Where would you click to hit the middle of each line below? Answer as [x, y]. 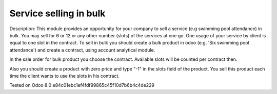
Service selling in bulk [57, 13]
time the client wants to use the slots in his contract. [65, 76]
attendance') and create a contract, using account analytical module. [82, 50]
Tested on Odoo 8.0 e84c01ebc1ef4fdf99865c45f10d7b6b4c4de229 [82, 85]
